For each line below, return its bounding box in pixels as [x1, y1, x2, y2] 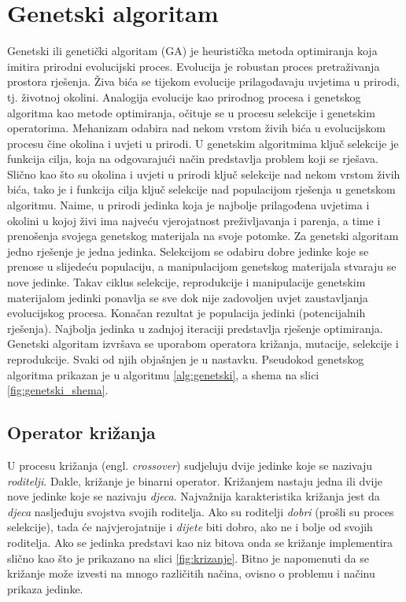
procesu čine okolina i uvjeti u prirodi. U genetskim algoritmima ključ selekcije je [7, 135, 399, 151]
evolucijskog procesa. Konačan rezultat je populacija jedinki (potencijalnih [7, 305, 366, 321]
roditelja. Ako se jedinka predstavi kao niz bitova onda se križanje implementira [7, 534, 393, 550]
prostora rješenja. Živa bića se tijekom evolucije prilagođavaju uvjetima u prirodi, [7, 73, 400, 90]
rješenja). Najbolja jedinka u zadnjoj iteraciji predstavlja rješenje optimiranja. [7, 319, 383, 336]
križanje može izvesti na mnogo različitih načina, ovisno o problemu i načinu [7, 565, 375, 582]
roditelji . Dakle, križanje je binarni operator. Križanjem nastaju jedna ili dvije [7, 472, 383, 489]
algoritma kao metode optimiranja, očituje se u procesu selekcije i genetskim [7, 104, 375, 120]
